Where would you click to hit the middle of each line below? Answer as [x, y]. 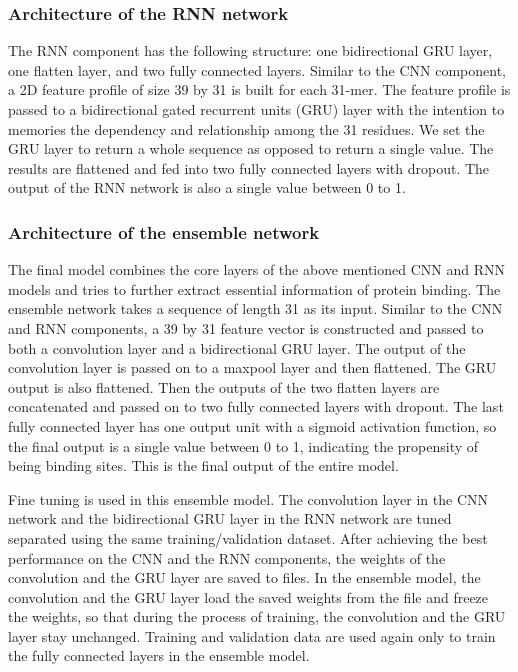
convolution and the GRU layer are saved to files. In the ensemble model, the [244, 577]
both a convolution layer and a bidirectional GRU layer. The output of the [237, 347]
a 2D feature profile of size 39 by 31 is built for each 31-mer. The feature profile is [259, 89]
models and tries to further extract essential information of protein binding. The [254, 288]
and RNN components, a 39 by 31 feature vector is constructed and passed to [246, 327]
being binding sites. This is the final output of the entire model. [203, 465]
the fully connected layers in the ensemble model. [159, 655]
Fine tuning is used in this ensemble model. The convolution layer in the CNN [248, 498]
